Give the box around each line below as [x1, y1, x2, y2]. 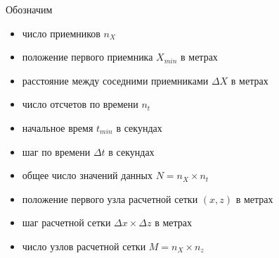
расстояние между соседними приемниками [22, 73, 209, 87]
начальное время [22, 120, 93, 135]
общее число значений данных [22, 168, 153, 183]
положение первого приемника [22, 49, 153, 64]
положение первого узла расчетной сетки [22, 191, 198, 206]
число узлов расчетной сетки [22, 238, 146, 253]
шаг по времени [22, 144, 91, 159]
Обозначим [6, 2, 53, 16]
